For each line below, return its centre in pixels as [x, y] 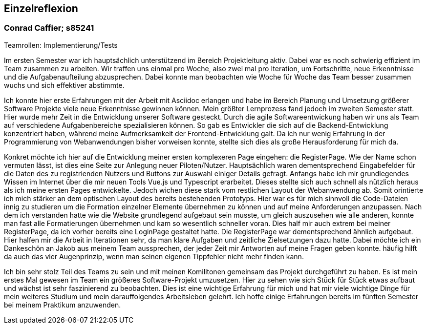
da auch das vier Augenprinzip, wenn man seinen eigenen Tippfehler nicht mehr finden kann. [154, 256]
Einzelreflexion [41, 9]
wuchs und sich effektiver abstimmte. [64, 85]
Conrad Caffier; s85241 [49, 28]
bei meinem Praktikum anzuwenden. [63, 305]
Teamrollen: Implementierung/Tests [61, 45]
